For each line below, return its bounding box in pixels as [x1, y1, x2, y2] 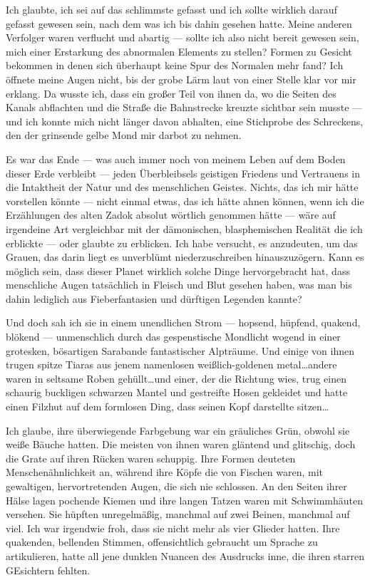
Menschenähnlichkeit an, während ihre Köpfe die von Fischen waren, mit [6, 465, 323, 480]
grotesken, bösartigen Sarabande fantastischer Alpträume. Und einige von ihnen [6, 343, 354, 358]
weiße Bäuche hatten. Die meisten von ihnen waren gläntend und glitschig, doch [6, 437, 356, 452]
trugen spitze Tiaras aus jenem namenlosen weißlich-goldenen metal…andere [6, 357, 337, 372]
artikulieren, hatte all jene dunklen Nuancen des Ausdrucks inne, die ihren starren [6, 548, 365, 563]
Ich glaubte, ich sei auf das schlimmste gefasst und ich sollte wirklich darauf [6, 2, 337, 16]
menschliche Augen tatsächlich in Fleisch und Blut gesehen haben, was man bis [6, 277, 352, 292]
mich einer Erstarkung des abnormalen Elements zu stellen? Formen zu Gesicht [6, 43, 352, 58]
